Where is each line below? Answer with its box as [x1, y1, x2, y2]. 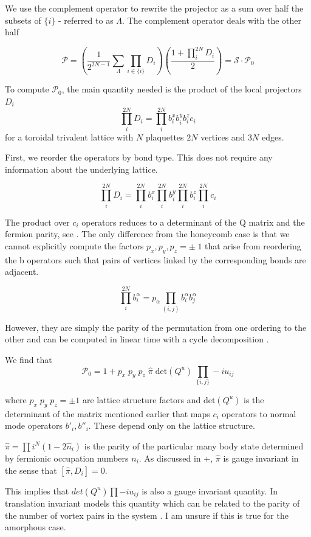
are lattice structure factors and [82, 393, 201, 406]
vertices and [200, 130, 245, 143]
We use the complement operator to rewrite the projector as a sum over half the [5, 2, 304, 14]
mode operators [5, 419, 63, 432]
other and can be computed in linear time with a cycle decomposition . [5, 333, 269, 345]
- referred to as [58, 13, 114, 26]
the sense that [5, 463, 57, 476]
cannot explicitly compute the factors [5, 239, 144, 252]
